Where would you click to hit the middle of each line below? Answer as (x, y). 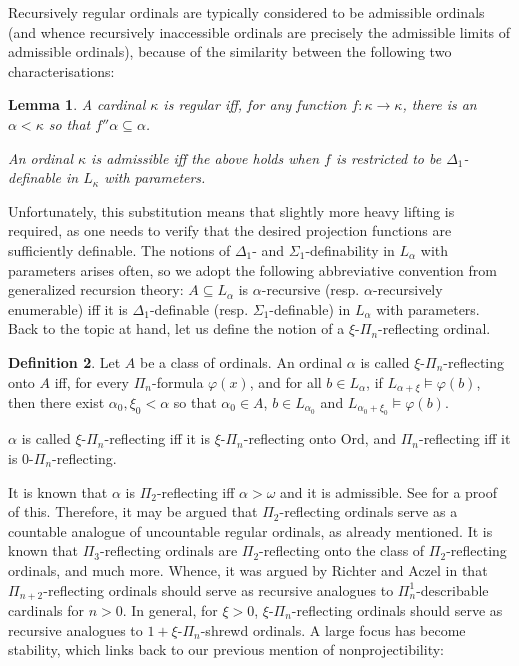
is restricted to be (388, 157)
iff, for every (92, 381)
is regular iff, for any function (255, 104)
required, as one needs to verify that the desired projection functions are (230, 230)
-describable (452, 589)
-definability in (350, 249)
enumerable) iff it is (68, 308)
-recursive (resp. (310, 289)
